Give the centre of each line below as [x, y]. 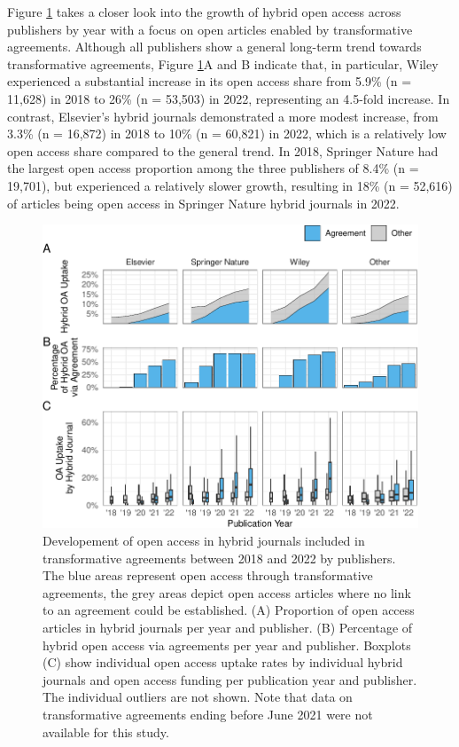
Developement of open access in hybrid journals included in [204, 541]
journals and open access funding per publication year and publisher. [230, 679]
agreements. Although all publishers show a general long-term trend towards [214, 47]
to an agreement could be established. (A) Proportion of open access [229, 610]
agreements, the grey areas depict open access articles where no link [227, 592]
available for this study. [106, 731]
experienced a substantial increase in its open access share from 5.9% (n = [210, 81]
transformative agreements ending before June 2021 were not [208, 715]
